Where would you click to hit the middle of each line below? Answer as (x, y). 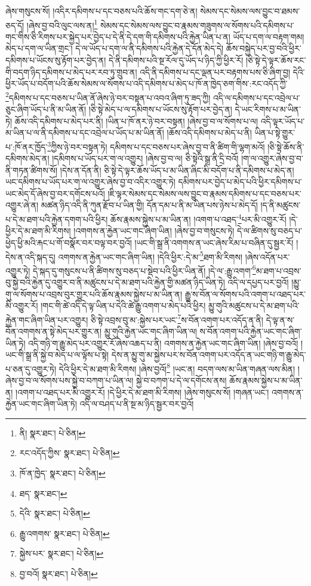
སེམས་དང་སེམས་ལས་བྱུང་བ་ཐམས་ (250, 11)
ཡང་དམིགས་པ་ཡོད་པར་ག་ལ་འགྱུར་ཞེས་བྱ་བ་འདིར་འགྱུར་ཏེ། (90, 182)
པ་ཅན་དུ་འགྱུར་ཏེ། (31, 368)
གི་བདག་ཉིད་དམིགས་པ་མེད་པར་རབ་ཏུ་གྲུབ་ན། (71, 72)
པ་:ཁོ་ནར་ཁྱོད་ (27, 146)
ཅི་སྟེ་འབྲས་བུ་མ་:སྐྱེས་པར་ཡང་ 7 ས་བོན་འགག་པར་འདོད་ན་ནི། (177, 318)
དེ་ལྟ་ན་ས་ (280, 319)
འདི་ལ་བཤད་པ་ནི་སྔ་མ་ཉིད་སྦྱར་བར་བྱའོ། (137, 404)
